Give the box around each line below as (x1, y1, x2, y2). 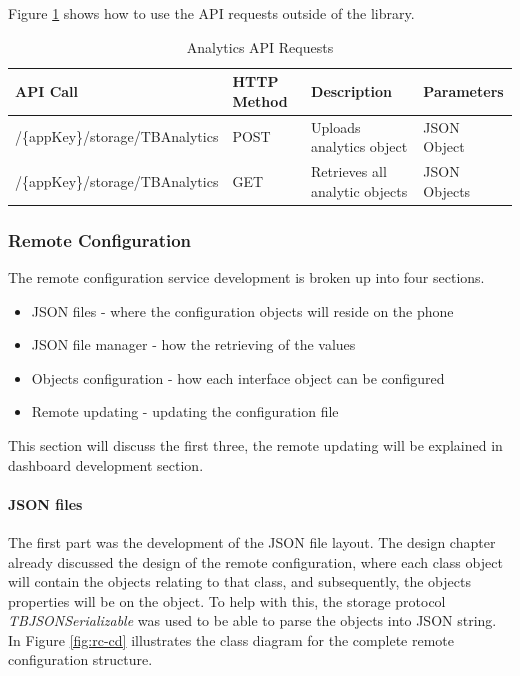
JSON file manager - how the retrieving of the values (31, 334, 356, 355)
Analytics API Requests (186, 36, 334, 57)
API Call (15, 80, 79, 101)
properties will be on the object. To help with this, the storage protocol (8, 590, 446, 611)
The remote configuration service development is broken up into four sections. (8, 266, 485, 287)
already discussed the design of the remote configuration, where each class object (8, 551, 503, 572)
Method (232, 90, 288, 111)
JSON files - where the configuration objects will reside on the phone (31, 300, 454, 321)
